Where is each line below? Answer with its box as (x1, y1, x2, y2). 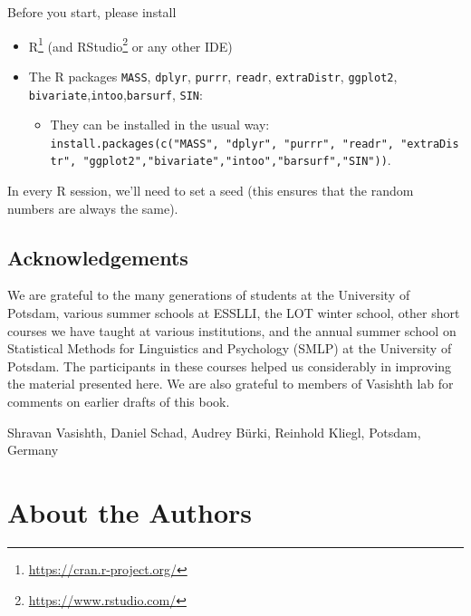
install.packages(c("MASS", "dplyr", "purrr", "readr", (50, 137, 395, 150)
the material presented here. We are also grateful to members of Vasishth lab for (7, 374, 454, 393)
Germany (7, 440, 59, 459)
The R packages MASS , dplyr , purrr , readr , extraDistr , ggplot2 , (28, 66, 398, 85)
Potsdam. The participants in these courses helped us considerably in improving (7, 356, 452, 375)
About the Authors (7, 493, 253, 530)
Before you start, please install (7, 3, 177, 21)
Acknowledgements (7, 243, 188, 271)
